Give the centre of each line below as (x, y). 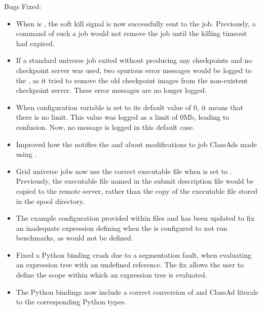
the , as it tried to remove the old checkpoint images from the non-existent (132, 80)
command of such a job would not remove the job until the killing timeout (131, 33)
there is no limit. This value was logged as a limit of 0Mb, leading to (123, 117)
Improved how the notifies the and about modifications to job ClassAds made (136, 144)
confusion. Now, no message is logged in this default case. (105, 127)
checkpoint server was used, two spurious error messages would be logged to (134, 70)
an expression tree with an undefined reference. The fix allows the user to (130, 265)
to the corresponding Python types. (71, 302)
